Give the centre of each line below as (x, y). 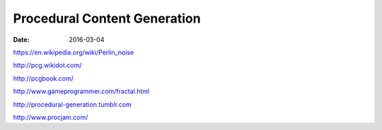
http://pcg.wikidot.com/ (47, 65)
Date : (21, 40)
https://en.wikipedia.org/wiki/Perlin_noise (74, 52)
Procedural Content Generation (107, 18)
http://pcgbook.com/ (44, 78)
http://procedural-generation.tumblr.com (73, 104)
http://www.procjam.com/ (51, 117)
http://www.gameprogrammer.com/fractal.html (81, 91)
